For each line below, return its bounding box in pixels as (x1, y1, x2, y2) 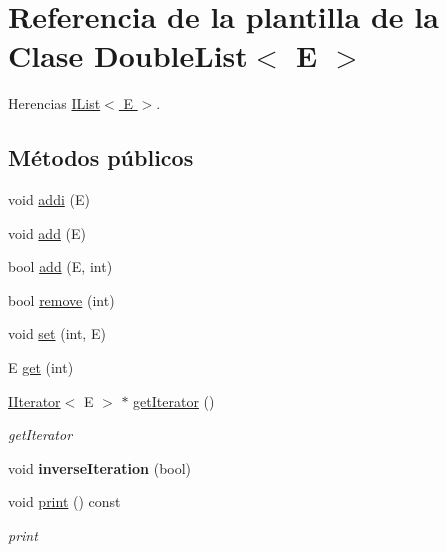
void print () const (8, 491, 121, 512)
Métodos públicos (8, 142, 194, 173)
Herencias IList (8, 93, 101, 114)
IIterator (8, 390, 61, 411)
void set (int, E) (8, 323, 106, 344)
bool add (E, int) (8, 256, 113, 277)
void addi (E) (8, 189, 90, 210)
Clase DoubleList (8, 35, 248, 76)
